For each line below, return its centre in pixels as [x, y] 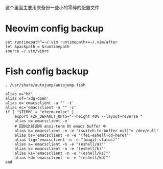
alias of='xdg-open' [27, 98]
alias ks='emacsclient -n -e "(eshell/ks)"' [63, 153]
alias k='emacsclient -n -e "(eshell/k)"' [60, 149]
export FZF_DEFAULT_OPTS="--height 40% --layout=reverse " [79, 116]
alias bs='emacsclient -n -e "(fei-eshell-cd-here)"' [73, 135]
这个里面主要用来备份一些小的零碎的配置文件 [52, 7]
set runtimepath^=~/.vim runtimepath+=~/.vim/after [61, 42]
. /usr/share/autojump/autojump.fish [45, 85]
